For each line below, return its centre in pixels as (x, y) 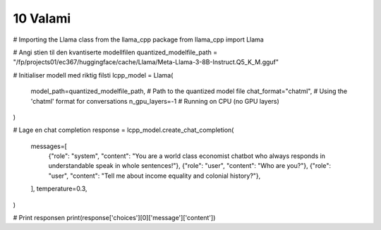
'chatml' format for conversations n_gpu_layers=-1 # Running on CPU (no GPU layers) (155, 101)
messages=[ (49, 146)
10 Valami (42, 18)
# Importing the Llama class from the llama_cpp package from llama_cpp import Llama (138, 40)
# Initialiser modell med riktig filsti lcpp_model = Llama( (93, 75)
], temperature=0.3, (59, 189)
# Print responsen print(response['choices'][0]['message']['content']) (114, 218)
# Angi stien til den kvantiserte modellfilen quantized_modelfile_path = (115, 52)
